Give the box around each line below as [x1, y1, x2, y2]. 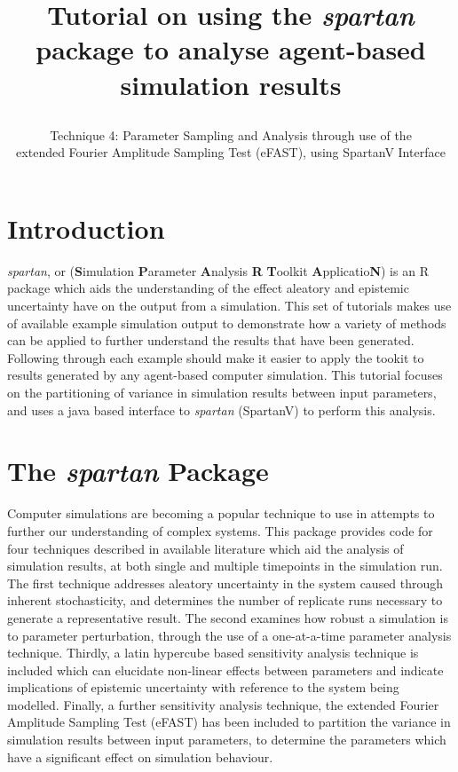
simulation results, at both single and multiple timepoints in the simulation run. [7, 556, 443, 575]
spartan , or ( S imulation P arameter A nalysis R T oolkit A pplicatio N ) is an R [7, 261, 429, 280]
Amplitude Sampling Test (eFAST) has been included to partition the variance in [7, 713, 451, 731]
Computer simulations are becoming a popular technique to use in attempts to [7, 504, 435, 523]
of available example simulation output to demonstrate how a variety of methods [7, 313, 446, 332]
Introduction [7, 209, 165, 246]
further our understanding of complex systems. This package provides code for [7, 521, 433, 540]
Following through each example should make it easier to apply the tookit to [7, 348, 424, 366]
